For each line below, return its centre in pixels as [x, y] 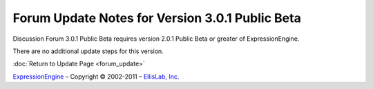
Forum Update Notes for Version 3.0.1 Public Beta [157, 18]
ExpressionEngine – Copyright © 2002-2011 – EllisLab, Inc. [96, 77]
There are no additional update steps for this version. [88, 51]
